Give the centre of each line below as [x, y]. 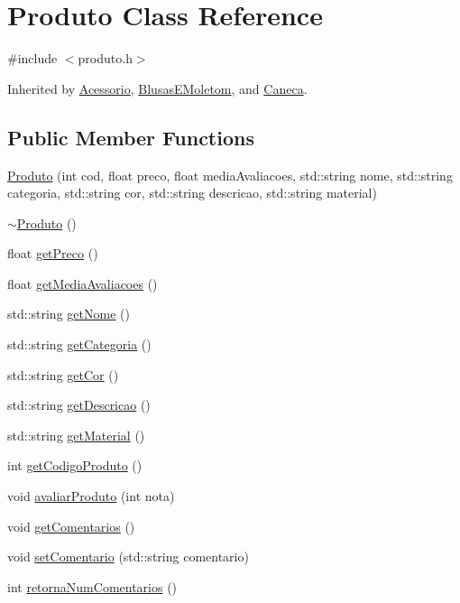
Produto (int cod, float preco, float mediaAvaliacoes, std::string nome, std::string [230, 175]
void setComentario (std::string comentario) [128, 557]
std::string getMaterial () [76, 435]
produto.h [105, 58]
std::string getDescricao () [79, 405]
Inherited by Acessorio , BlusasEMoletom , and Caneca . [157, 88]
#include [32, 58]
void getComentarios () [71, 526]
